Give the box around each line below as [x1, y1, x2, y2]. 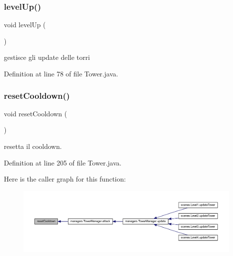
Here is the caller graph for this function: [4, 174, 126, 184]
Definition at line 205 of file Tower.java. [4, 157, 122, 167]
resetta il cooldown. [4, 141, 62, 151]
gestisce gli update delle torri [4, 52, 90, 62]
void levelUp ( [4, 19, 46, 30]
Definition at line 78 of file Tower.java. [4, 69, 118, 78]
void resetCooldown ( [4, 108, 67, 118]
